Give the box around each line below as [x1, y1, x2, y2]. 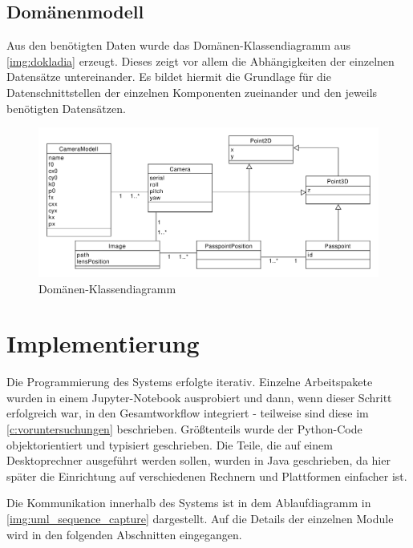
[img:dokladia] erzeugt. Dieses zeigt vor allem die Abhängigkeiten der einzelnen [6, 52, 395, 69]
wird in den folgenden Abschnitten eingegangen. [6, 526, 242, 542]
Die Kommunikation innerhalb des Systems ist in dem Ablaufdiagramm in [6, 494, 371, 511]
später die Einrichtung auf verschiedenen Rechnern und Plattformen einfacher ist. [6, 467, 407, 484]
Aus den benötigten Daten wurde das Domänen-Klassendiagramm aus [6, 37, 351, 54]
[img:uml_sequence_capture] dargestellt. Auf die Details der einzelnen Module [6, 510, 394, 526]
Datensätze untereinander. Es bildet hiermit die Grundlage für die [6, 68, 331, 85]
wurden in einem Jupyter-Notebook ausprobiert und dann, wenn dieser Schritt [6, 389, 392, 405]
